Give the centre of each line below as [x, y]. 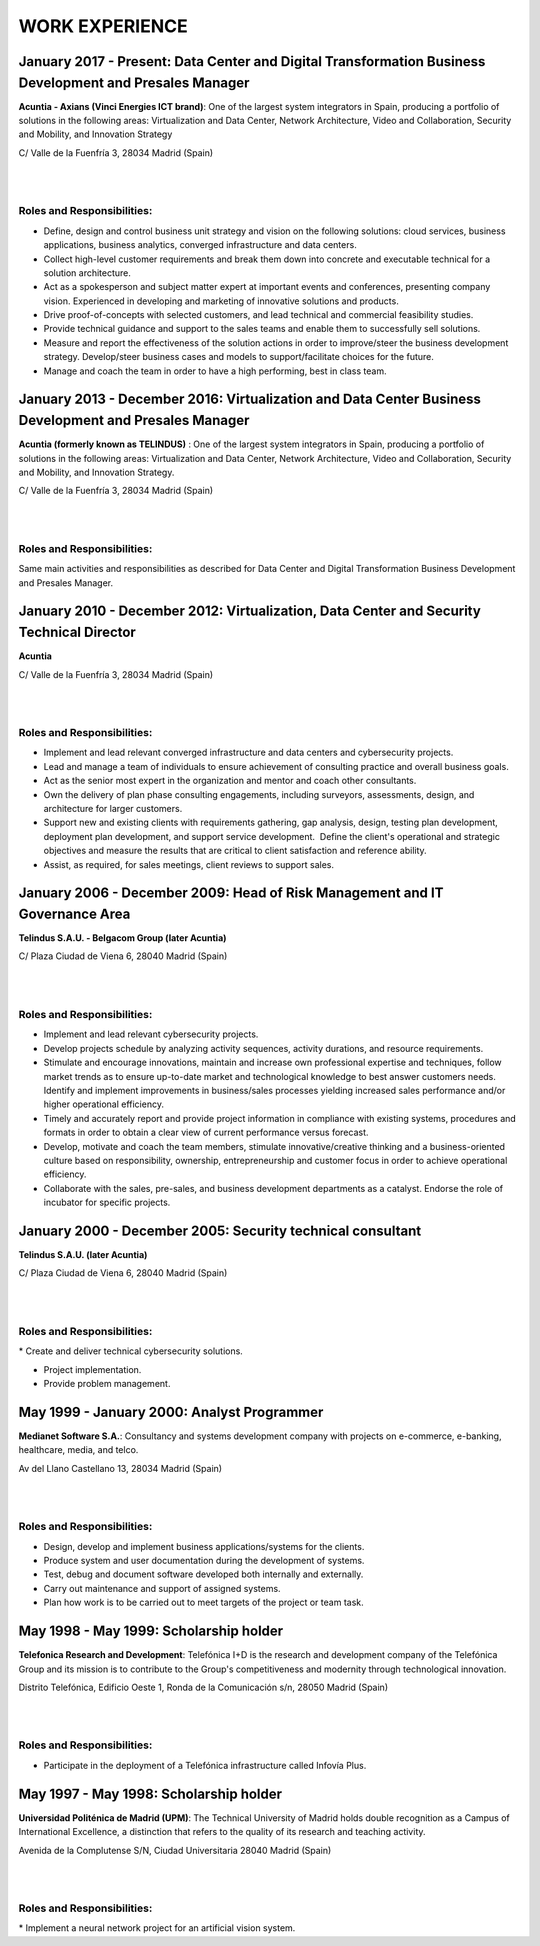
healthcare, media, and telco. [78, 1450]
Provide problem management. [107, 1384]
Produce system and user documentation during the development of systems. [204, 1561]
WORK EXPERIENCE [103, 26]
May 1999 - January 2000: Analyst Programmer [171, 1411]
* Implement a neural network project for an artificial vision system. [157, 1928]
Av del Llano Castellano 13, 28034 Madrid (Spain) [120, 1468]
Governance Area [74, 913]
